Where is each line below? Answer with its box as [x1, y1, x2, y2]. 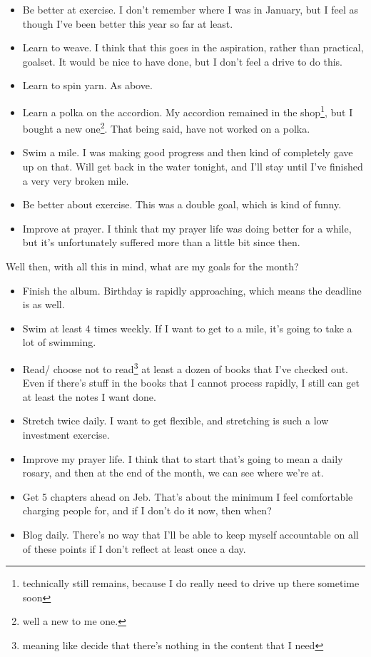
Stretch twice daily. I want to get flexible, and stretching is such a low [22, 413, 329, 428]
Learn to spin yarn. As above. [22, 78, 153, 93]
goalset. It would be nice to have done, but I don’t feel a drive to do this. [22, 54, 342, 68]
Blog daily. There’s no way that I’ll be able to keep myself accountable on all [22, 527, 359, 541]
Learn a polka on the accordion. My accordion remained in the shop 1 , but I [22, 102, 353, 119]
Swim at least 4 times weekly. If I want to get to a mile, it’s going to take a [22, 320, 352, 335]
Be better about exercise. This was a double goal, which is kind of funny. [22, 197, 342, 212]
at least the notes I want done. [22, 389, 156, 404]
